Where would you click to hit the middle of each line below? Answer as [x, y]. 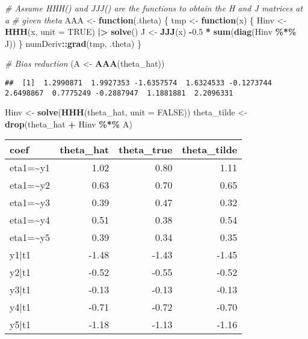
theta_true [146, 150]
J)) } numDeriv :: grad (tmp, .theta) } [73, 43]
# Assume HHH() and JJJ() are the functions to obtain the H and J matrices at [154, 8]
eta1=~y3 [30, 203]
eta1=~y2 [30, 185]
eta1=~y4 [30, 220]
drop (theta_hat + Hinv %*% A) [69, 124]
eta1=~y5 [30, 237]
